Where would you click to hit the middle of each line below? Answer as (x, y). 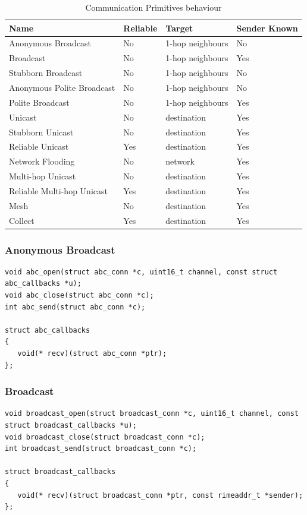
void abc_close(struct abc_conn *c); (79, 296)
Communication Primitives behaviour (153, 7)
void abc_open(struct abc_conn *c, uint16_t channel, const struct (141, 272)
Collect (22, 220)
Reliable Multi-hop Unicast (58, 190)
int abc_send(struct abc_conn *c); (75, 307)
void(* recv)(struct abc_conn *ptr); (92, 354)
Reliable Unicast (39, 146)
